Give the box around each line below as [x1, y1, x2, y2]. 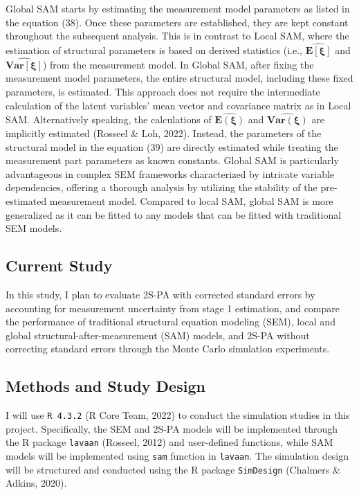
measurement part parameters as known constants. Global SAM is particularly [6, 153, 339, 168]
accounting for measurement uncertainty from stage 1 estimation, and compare [6, 300, 340, 315]
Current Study [6, 255, 113, 276]
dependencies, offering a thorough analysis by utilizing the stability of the [6, 180, 317, 195]
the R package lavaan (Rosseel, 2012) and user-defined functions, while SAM [6, 435, 333, 449]
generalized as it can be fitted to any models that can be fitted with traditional [6, 207, 342, 222]
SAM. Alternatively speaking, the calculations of [6, 112, 212, 127]
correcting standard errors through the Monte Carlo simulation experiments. [6, 341, 330, 356]
